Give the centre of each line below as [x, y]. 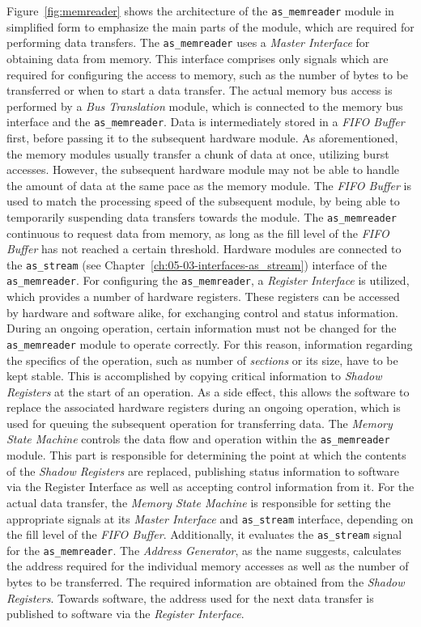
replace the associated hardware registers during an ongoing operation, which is [204, 407]
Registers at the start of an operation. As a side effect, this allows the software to [208, 391]
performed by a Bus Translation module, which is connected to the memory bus [205, 106]
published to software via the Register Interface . [125, 614]
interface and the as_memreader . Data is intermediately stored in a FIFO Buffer [206, 122]
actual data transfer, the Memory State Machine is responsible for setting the [199, 502]
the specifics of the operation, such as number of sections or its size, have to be [202, 360]
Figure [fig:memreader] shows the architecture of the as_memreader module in [200, 11]
